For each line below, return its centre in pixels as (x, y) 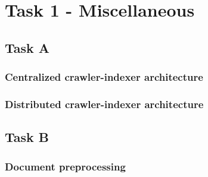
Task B (27, 137)
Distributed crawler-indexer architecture (104, 104)
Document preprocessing (65, 166)
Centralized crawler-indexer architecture (104, 77)
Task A (27, 47)
